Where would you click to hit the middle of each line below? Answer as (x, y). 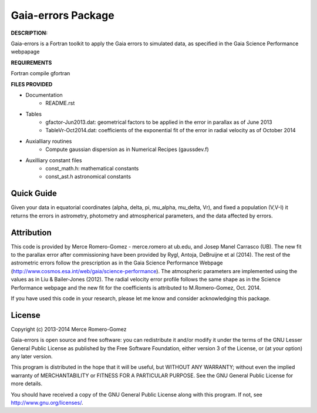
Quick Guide (34, 194)
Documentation (44, 95)
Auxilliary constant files (54, 160)
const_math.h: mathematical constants (92, 169)
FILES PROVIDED (32, 84)
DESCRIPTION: (29, 33)
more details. (27, 384)
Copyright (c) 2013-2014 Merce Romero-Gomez (69, 329)
